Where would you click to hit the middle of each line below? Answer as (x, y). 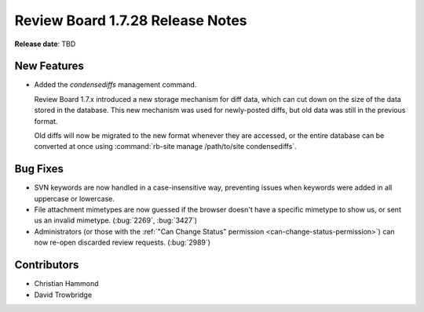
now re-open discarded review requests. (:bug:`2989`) (122, 242)
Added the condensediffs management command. (115, 85)
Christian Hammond (66, 284)
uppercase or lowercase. (75, 198)
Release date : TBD (45, 44)
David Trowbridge (63, 295)
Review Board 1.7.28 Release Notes (131, 20)
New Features (49, 66)
